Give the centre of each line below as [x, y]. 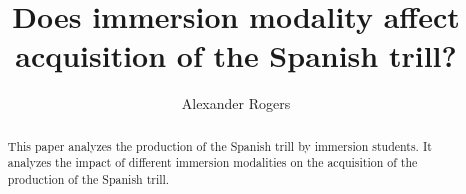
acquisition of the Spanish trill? [236, 55]
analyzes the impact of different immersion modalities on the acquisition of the [212, 162]
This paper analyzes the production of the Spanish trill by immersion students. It [219, 145]
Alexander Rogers [236, 103]
